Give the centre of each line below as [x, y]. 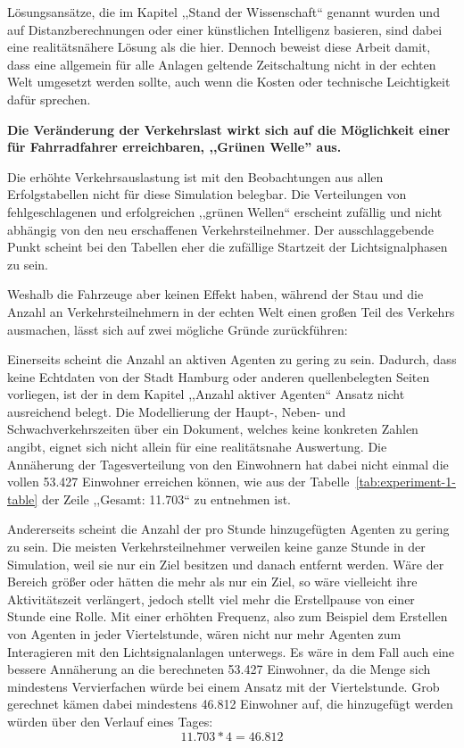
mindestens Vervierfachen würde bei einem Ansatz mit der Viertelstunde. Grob [224, 686]
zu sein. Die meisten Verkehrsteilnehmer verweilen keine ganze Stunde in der [216, 547]
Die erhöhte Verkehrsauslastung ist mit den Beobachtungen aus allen [195, 176]
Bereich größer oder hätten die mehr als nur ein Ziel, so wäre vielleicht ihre [212, 582]
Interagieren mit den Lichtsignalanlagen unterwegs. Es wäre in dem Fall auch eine [231, 651]
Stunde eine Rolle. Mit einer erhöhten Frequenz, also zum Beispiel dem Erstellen [228, 616]
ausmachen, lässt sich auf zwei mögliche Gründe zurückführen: [178, 329]
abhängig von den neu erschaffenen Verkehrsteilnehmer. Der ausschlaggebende [220, 229]
